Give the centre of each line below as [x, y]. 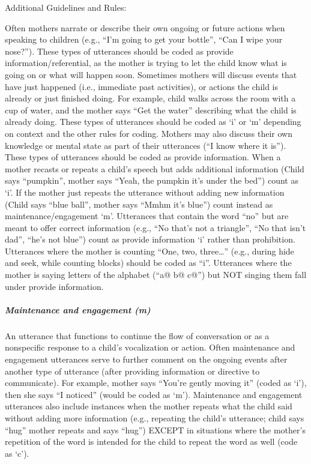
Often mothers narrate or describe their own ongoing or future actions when [145, 27]
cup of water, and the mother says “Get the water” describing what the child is [151, 110]
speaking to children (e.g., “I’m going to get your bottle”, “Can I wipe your [144, 39]
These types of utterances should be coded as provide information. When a [143, 157]
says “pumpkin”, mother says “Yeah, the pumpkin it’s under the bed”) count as [152, 180]
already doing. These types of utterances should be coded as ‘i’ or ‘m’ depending [153, 122]
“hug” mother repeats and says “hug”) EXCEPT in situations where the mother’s [155, 429]
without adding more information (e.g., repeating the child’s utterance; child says [155, 417]
